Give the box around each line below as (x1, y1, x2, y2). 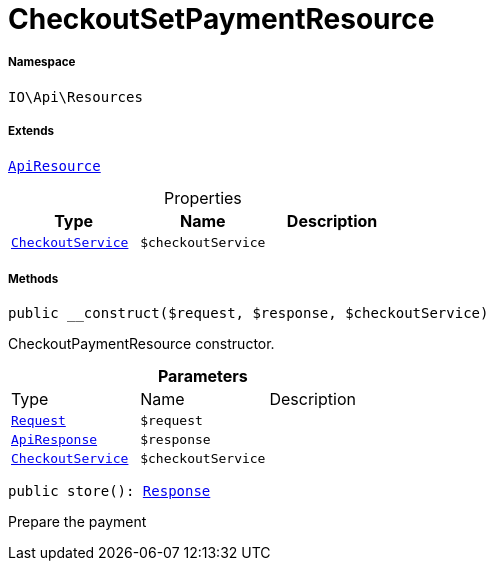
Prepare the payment (8, 513, 147, 531)
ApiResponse (11, 432, 98, 448)
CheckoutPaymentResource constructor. (8, 335, 275, 353)
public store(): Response (8, 483, 211, 500)
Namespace (8, 55, 76, 70)
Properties (163, 187, 242, 208)
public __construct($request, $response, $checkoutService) (8, 305, 489, 322)
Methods (8, 271, 59, 286)
